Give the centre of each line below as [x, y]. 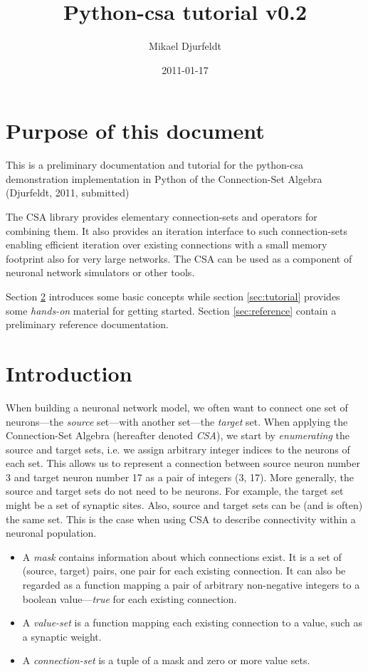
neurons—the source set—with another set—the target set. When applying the [177, 421]
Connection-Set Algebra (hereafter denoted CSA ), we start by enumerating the [178, 435]
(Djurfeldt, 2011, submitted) [68, 193]
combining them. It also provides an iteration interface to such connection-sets [177, 230]
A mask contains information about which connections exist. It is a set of [182, 556]
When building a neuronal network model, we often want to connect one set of [177, 407]
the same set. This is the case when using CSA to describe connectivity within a [181, 519]
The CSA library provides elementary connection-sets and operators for [162, 217]
